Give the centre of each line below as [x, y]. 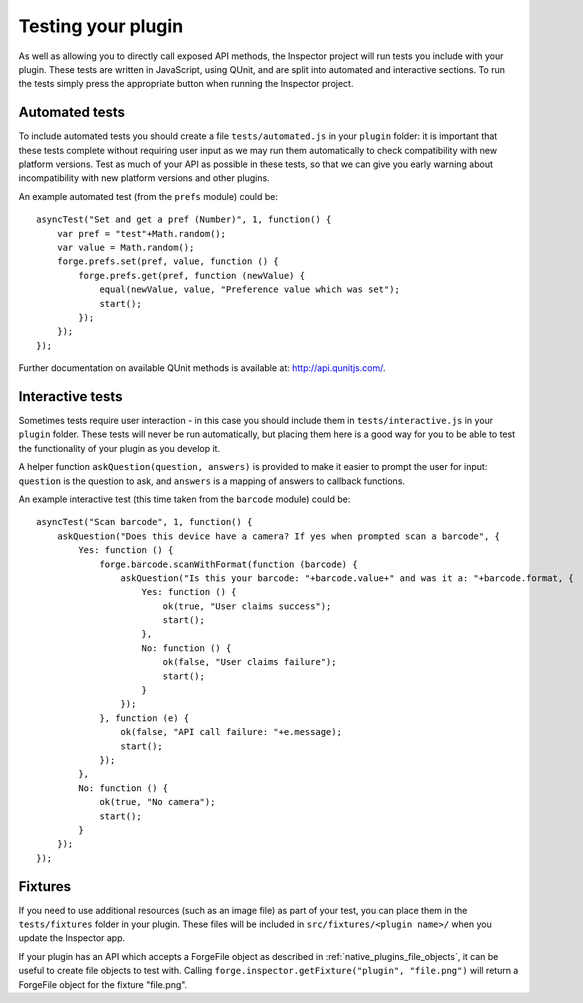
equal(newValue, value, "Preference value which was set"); [249, 289]
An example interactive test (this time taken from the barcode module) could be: [184, 499]
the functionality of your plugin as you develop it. [119, 448]
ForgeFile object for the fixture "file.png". [103, 984]
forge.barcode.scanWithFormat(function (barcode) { [229, 564]
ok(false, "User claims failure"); [249, 662]
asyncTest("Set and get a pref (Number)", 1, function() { [184, 219]
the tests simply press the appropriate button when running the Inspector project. [186, 84]
